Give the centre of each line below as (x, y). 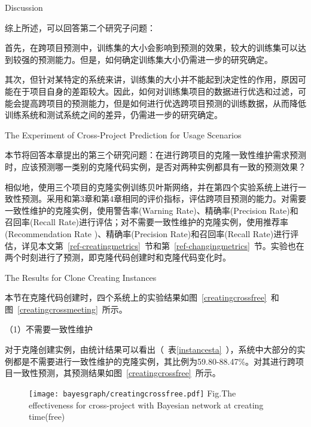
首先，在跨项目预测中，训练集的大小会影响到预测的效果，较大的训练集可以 (151, 48)
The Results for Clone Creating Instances (81, 277)
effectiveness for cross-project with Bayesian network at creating (146, 405)
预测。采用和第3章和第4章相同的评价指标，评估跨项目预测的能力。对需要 (164, 199)
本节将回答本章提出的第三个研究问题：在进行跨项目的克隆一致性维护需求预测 (155, 155)
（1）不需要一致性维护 (49, 329)
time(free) (47, 417)
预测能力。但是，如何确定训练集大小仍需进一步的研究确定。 (155, 59)
